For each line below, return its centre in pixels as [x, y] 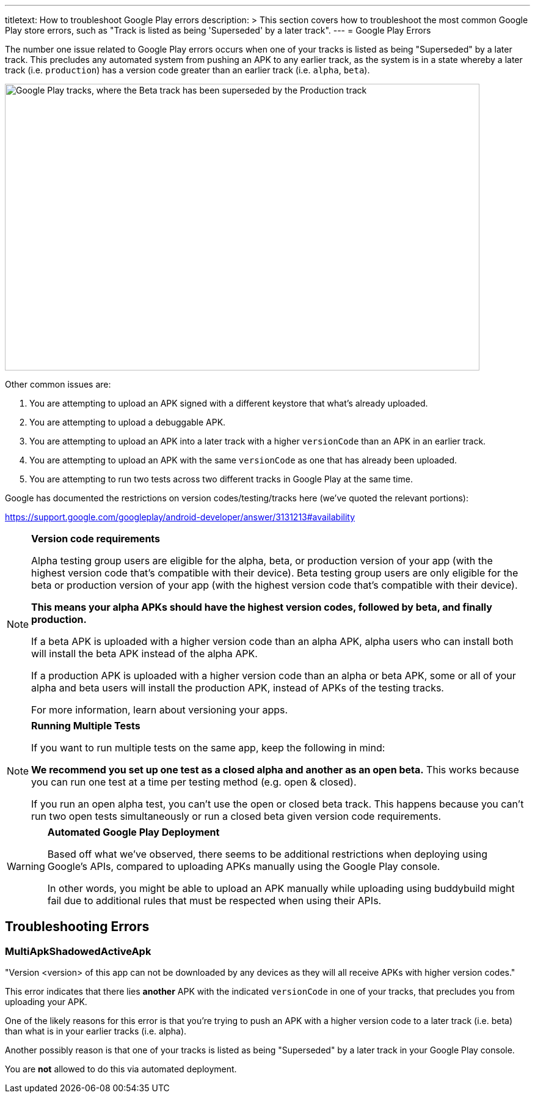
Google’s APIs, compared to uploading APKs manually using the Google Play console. [244, 866]
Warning [26, 866]
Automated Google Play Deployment [133, 832]
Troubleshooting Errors [77, 927]
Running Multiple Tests [86, 726]
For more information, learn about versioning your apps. [160, 710]
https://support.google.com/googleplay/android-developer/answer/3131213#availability [180, 517]
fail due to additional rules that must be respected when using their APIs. [214, 901]
